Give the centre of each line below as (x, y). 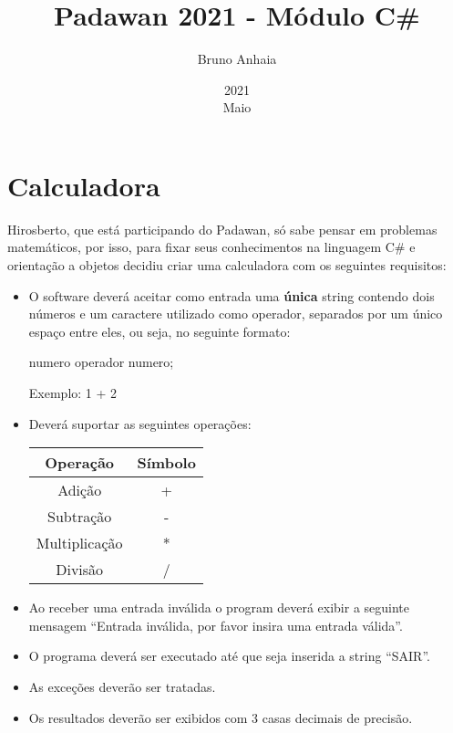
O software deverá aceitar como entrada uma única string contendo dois (232, 295)
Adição (80, 490)
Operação (80, 463)
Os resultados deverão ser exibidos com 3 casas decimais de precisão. (221, 717)
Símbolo (166, 463)
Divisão (80, 570)
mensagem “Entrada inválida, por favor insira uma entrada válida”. (216, 625)
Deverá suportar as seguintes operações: (140, 423)
